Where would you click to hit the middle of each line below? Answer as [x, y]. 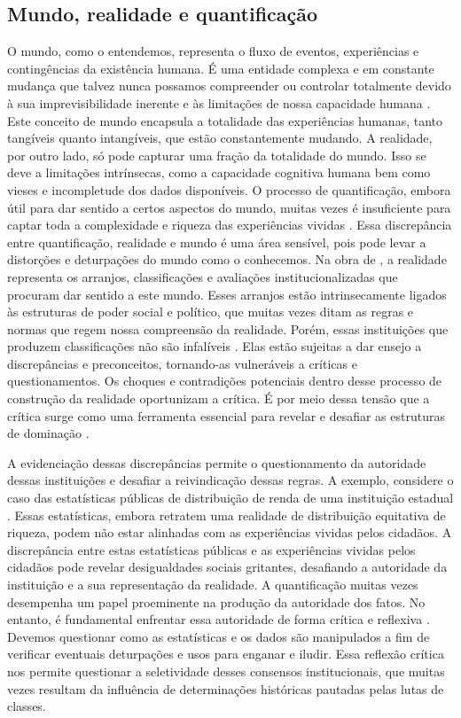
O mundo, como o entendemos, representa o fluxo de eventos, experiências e [213, 51]
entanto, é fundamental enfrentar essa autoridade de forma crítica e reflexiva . [219, 619]
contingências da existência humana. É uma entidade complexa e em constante [221, 68]
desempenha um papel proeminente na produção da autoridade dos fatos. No [216, 601]
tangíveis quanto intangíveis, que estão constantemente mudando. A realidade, [220, 138]
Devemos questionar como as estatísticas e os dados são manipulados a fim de [219, 636]
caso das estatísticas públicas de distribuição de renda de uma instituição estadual [230, 498]
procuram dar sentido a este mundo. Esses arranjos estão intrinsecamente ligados [227, 294]
